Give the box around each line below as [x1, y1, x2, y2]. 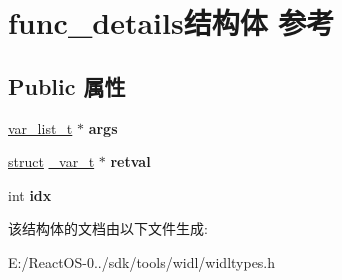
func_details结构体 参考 [8, 2, 335, 43]
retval [110, 151, 151, 172]
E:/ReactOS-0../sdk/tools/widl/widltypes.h [8, 251, 276, 272]
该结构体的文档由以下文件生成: [8, 218, 208, 239]
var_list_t [8, 117, 73, 138]
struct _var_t [8, 151, 95, 172]
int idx [8, 184, 52, 205]
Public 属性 [8, 70, 126, 101]
